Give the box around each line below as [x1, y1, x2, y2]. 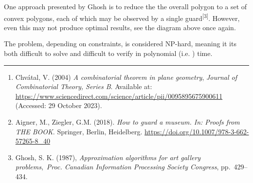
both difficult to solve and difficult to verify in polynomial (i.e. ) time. [4, 48, 213, 58]
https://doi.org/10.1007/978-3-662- [145, 126, 249, 136]
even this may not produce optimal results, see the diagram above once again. [4, 22, 236, 32]
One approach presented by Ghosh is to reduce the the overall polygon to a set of [4, 1, 247, 11]
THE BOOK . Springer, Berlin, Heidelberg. [15, 126, 143, 136]
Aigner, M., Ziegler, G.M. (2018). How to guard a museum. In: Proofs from [15, 117, 240, 127]
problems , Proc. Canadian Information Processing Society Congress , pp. [15, 162, 231, 172]
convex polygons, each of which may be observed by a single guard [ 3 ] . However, [4, 11, 240, 23]
